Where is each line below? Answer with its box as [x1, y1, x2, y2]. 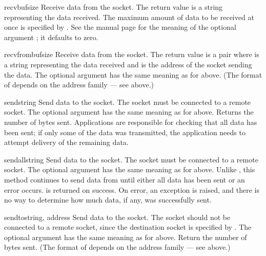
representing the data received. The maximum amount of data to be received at [4, 11, 254, 22]
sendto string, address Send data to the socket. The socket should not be [4, 211, 231, 222]
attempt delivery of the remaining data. [4, 137, 129, 148]
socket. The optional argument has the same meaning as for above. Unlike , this [4, 164, 255, 175]
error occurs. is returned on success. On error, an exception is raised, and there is [4, 184, 260, 195]
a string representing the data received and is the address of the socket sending [4, 59, 252, 69]
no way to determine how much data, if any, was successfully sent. [4, 194, 212, 205]
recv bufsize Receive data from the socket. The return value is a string [4, 2, 223, 12]
